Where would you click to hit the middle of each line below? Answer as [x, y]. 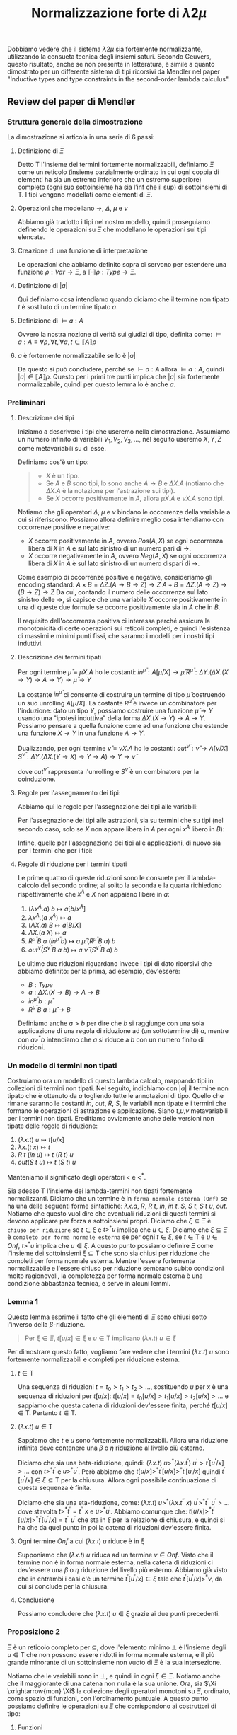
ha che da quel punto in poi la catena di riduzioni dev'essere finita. [114, 1527]
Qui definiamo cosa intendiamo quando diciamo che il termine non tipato [123, 299]
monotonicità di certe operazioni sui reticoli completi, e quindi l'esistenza [124, 628]
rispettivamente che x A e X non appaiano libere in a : [93, 893]
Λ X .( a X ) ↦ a [47, 933]
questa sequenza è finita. [54, 1487]
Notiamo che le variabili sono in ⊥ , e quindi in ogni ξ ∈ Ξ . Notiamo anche [114, 1676]
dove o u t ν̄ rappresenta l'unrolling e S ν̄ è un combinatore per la [108, 771]
